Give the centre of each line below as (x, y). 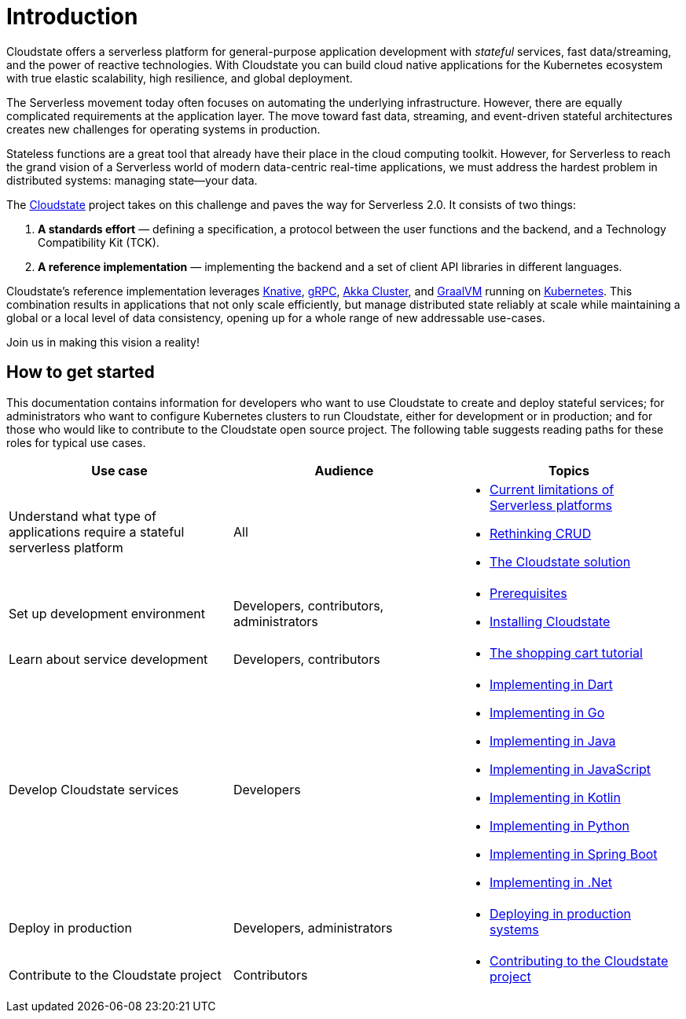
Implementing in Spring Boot (573, 854)
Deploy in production (70, 927)
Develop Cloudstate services (94, 789)
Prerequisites (528, 593)
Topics (569, 470)
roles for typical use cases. (76, 442)
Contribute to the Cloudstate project (115, 975)
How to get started (81, 372)
